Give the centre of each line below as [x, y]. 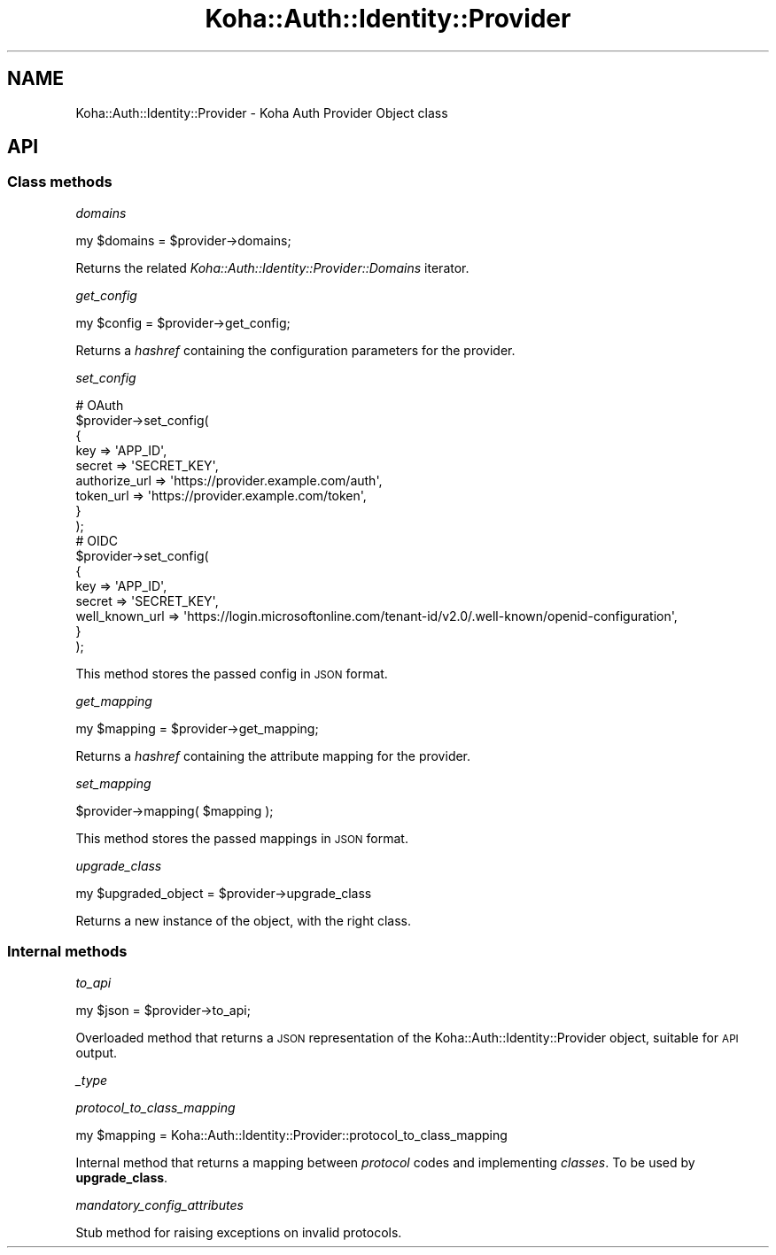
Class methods [60, 182]
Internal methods [67, 952]
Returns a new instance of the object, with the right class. [243, 920]
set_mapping [113, 783]
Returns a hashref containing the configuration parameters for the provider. [295, 350]
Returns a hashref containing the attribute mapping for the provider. [273, 755]
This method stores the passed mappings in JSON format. [242, 838]
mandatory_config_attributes [159, 1205]
